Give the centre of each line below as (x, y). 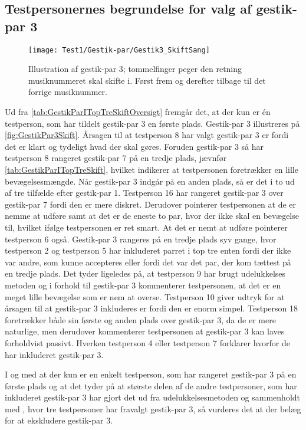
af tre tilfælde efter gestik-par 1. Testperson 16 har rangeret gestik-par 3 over (144, 193)
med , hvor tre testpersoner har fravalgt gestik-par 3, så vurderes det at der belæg (153, 408)
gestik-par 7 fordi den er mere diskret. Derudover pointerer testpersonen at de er (151, 204)
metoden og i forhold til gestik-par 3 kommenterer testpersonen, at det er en (143, 285)
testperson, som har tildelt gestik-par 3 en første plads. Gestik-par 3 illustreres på (152, 123)
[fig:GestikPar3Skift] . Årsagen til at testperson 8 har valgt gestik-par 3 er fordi (147, 135)
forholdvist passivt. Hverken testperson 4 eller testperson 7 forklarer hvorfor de (147, 342)
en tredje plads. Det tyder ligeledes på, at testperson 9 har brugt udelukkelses (145, 273)
